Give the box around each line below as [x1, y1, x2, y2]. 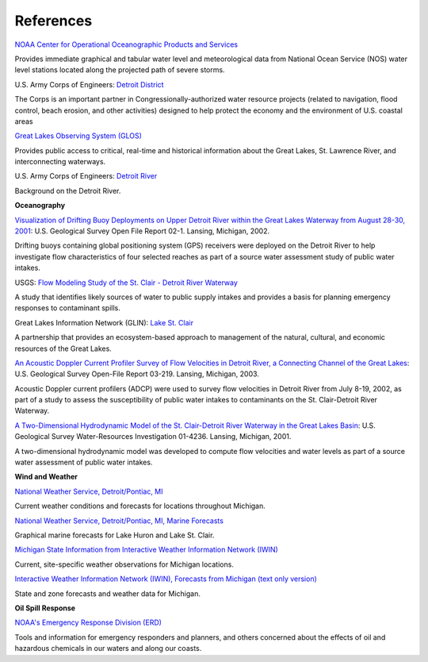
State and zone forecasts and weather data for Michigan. [14, 588, 201, 598]
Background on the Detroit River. [14, 186, 121, 195]
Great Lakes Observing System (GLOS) [14, 131, 143, 140]
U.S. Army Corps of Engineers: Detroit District [14, 79, 164, 89]
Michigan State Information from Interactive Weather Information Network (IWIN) [14, 545, 279, 555]
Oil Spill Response [14, 603, 75, 613]
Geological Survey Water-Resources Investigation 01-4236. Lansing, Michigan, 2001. [14, 432, 292, 441]
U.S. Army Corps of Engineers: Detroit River [14, 171, 158, 181]
